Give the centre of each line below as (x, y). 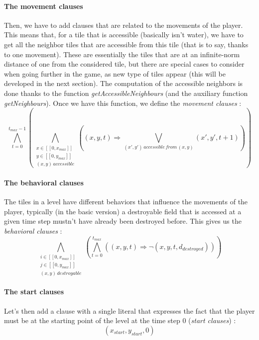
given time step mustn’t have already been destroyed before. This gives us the (123, 221)
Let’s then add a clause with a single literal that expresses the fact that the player (129, 310)
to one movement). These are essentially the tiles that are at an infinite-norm (122, 54)
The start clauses (34, 292)
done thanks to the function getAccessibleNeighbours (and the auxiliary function (126, 93)
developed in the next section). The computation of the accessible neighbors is (124, 83)
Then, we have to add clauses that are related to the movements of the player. (124, 25)
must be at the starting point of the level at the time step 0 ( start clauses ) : (120, 320)
